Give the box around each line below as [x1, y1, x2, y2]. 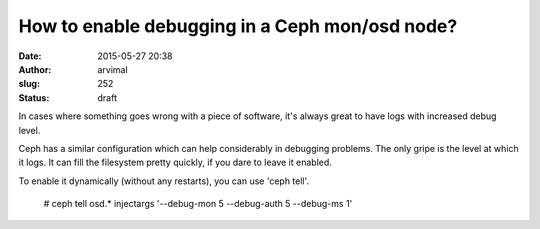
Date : [18, 50, 42, 62]
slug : [18, 78, 40, 90]
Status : [18, 91, 50, 104]
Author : [18, 63, 52, 75]
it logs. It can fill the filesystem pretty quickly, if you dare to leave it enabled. [18, 156, 332, 169]
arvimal [97, 63, 129, 75]
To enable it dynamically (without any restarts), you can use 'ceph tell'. [18, 175, 310, 187]
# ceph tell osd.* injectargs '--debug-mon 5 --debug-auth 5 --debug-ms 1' [43, 198, 353, 210]
